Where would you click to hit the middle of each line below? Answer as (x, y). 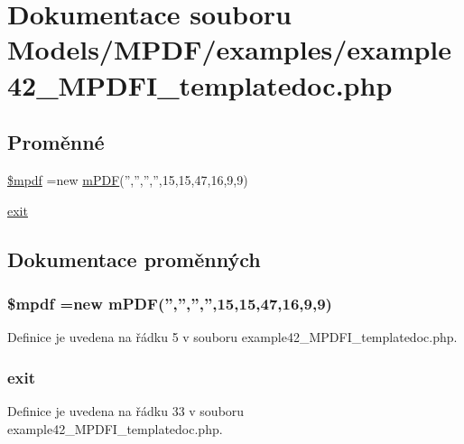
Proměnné (56, 142)
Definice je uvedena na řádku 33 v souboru (126, 410)
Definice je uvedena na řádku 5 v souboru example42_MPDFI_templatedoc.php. (232, 337)
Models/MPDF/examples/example (230, 49)
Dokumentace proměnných (134, 259)
